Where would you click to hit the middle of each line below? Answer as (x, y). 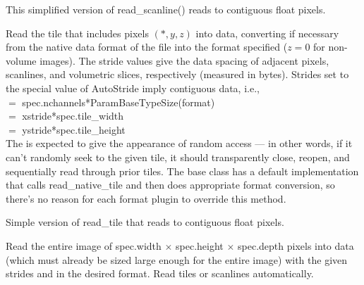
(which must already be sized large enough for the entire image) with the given (177, 259)
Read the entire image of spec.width (84, 245)
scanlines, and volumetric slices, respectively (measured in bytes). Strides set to (177, 74)
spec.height (200, 245)
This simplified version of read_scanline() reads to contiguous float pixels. (166, 9)
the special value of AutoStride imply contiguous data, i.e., (133, 88)
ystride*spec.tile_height (74, 129)
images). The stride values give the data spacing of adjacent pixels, (184, 60)
